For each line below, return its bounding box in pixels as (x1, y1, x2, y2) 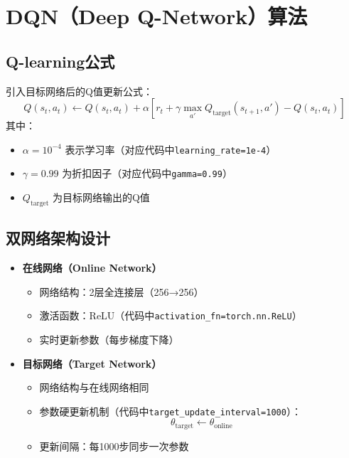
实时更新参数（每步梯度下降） (39, 331, 179, 346)
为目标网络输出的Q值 (52, 190, 150, 205)
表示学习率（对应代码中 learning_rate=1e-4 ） (65, 142, 276, 156)
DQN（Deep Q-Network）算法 (6, 1, 308, 31)
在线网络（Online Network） (22, 260, 162, 275)
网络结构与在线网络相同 (39, 380, 149, 395)
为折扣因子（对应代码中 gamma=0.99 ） (62, 166, 232, 181)
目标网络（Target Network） (22, 356, 162, 371)
